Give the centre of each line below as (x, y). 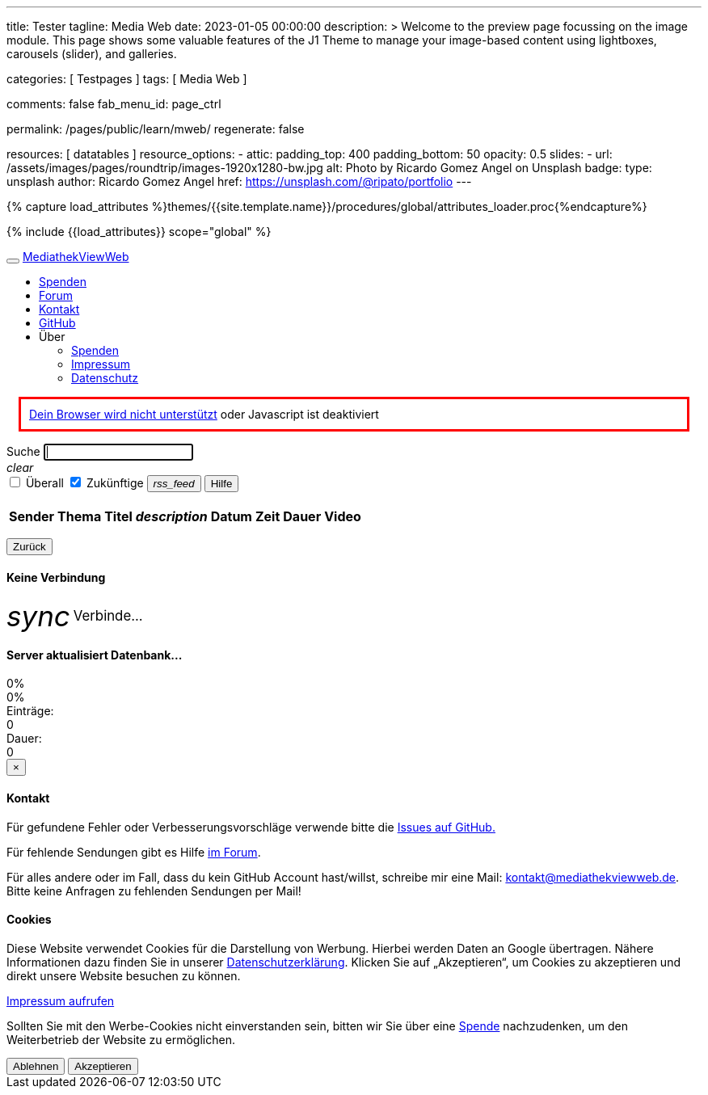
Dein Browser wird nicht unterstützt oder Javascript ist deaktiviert (204, 414)
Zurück (29, 547)
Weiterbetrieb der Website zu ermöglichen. (121, 1039)
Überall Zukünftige (84, 483)
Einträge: (30, 711)
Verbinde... (108, 616)
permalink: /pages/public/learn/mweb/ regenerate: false (156, 129)
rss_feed (174, 484)
